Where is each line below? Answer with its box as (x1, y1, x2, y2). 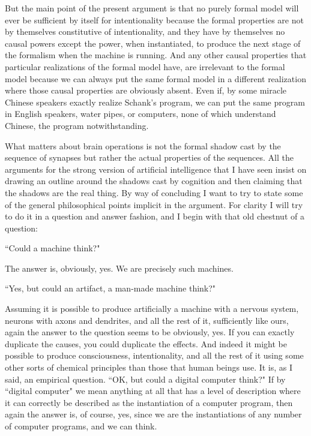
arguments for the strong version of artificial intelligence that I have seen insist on (5, 163, 307, 175)
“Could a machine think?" (5, 242, 100, 254)
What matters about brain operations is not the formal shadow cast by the (5, 139, 281, 152)
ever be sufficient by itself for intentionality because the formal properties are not (5, 13, 304, 26)
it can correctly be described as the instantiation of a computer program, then (5, 396, 293, 408)
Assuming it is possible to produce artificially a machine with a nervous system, (5, 302, 299, 315)
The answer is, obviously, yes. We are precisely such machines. (5, 261, 234, 274)
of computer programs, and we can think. (5, 420, 157, 432)
